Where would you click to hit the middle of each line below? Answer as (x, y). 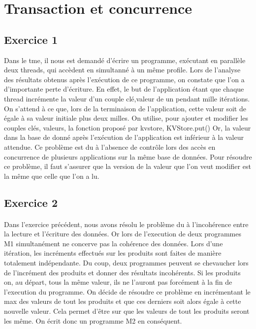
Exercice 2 (31, 202)
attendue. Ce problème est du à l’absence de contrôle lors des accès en (110, 147)
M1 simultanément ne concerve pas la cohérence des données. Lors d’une (113, 243)
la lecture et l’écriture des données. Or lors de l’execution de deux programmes (123, 234)
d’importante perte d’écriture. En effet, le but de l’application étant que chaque (124, 89)
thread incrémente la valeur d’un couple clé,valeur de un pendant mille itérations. (127, 98)
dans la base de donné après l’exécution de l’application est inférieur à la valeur (124, 137)
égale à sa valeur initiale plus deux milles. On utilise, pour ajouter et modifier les (126, 118)
